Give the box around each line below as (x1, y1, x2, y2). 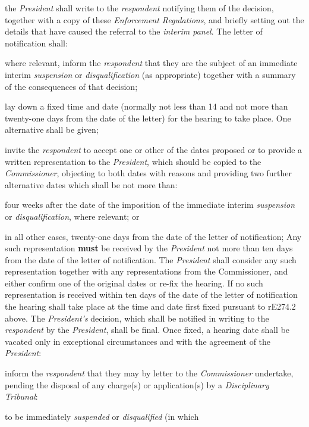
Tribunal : (5, 390, 38, 403)
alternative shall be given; (5, 123, 99, 136)
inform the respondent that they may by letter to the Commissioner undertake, (5, 367, 294, 379)
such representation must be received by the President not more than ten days (5, 242, 293, 254)
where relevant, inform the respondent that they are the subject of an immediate (5, 57, 298, 69)
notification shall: (5, 36, 68, 49)
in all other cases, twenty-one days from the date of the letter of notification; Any (5, 230, 302, 242)
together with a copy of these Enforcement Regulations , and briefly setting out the (5, 13, 304, 26)
